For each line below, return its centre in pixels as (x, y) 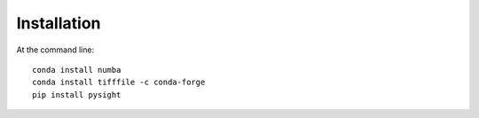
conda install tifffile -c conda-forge (119, 83)
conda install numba (77, 70)
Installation (59, 23)
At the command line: (55, 50)
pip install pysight (77, 94)
